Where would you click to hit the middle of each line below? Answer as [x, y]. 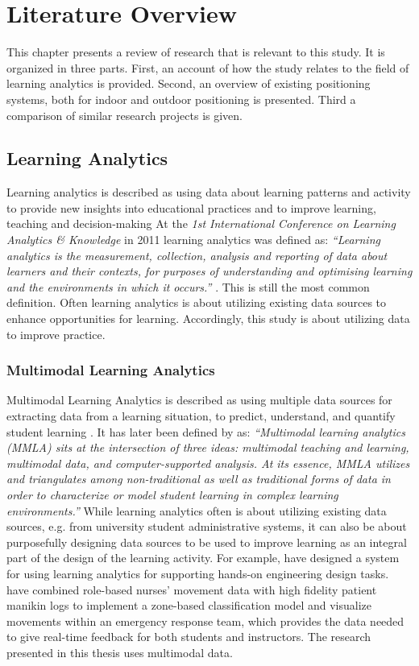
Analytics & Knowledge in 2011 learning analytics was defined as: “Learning [193, 240]
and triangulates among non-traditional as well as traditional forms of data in [199, 479]
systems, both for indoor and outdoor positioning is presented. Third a [181, 99]
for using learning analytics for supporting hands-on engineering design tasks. [198, 573]
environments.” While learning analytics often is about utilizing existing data [197, 510]
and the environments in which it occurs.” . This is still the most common [188, 286]
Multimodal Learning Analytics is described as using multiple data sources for [199, 400]
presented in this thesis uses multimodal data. [120, 652]
